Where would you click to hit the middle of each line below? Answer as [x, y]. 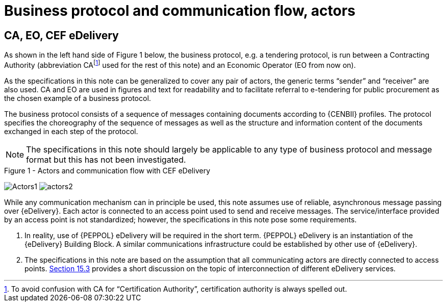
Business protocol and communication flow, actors [180, 11]
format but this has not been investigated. [106, 159]
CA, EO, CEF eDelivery [61, 35]
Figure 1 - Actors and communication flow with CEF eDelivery [107, 170]
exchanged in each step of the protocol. [71, 131]
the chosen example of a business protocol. [78, 98]
